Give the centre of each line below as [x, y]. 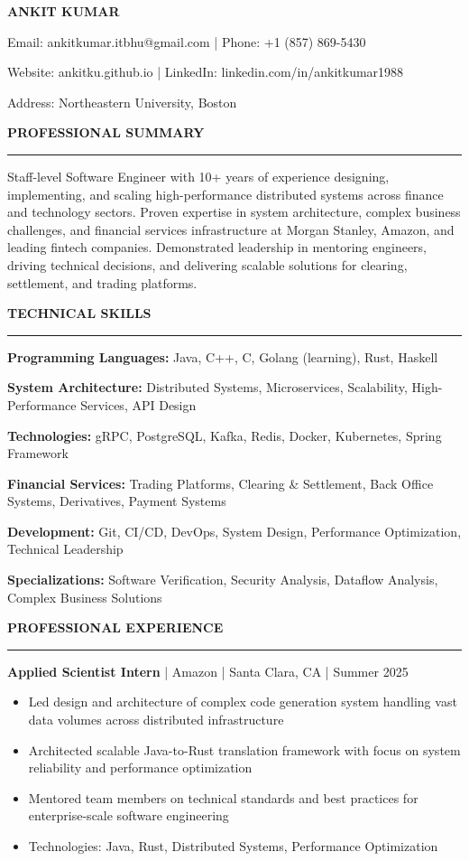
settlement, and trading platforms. [102, 282]
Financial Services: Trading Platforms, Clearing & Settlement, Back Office [221, 483]
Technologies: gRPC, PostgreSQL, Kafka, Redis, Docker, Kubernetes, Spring [225, 435]
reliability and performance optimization [140, 767]
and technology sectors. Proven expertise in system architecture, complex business [234, 212]
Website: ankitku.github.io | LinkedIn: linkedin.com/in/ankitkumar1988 [206, 72]
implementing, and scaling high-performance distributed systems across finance [225, 194]
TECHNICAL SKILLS [79, 313]
